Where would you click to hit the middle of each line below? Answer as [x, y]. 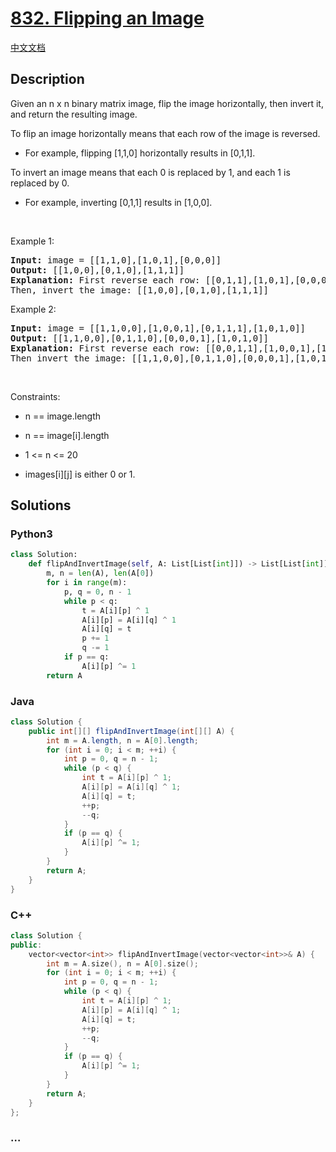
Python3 [31, 534]
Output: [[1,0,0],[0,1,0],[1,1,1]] [97, 270]
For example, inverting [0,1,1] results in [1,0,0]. [118, 202]
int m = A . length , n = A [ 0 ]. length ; [122, 740]
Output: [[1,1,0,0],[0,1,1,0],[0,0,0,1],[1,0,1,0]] [140, 338]
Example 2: [33, 309]
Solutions [41, 505]
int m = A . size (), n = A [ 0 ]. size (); [122, 963]
